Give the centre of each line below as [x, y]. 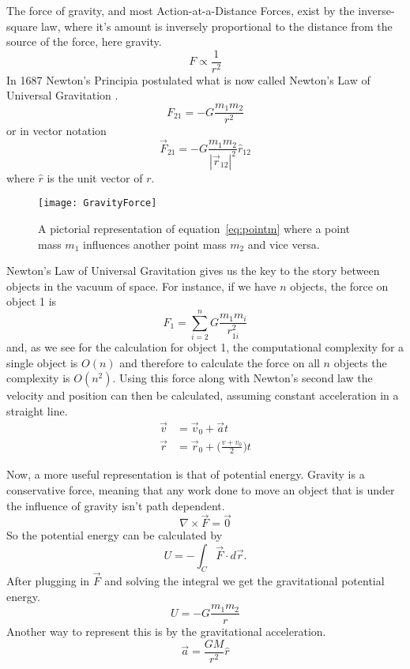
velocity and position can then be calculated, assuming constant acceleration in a [203, 395]
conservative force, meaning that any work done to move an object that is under [201, 489]
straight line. [37, 410]
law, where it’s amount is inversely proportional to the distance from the [217, 26]
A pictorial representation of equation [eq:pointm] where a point [194, 229]
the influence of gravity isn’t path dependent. [116, 505]
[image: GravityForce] [98, 203]
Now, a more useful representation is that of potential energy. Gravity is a [186, 474]
